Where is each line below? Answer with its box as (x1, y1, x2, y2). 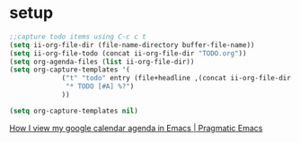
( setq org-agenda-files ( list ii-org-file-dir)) (9, 57, 195, 66)
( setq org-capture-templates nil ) (9, 106, 139, 115)
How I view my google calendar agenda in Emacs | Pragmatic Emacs (9, 122, 263, 133)
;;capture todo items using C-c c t (9, 32, 146, 41)
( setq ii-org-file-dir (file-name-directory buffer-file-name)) (9, 40, 255, 49)
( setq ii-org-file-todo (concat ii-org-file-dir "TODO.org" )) (9, 48, 247, 58)
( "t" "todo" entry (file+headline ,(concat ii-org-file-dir (61, 74, 292, 83)
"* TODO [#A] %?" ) (66, 82, 135, 91)
